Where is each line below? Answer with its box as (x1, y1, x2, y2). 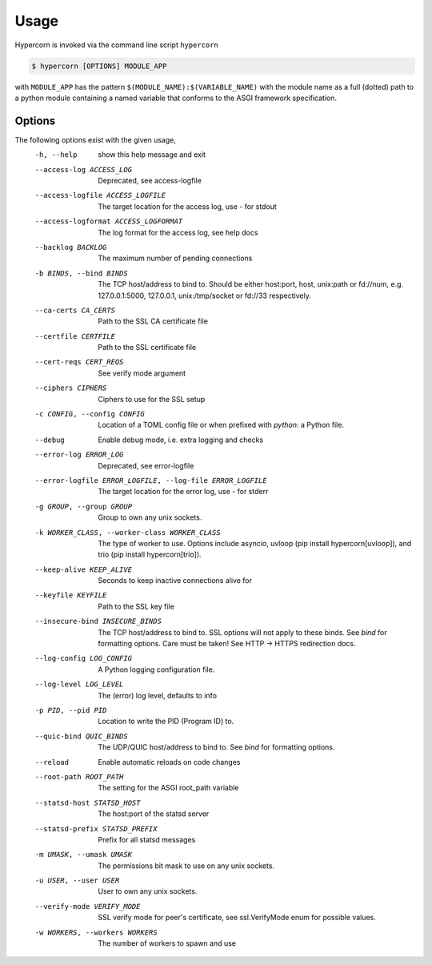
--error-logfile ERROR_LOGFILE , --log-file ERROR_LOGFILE (34, 476, 267, 485)
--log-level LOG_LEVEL (34, 680, 124, 689)
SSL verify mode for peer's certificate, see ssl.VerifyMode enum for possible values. (98, 913, 376, 923)
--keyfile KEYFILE (34, 591, 107, 600)
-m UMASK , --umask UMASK (34, 850, 132, 859)
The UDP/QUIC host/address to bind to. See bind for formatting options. (98, 742, 335, 752)
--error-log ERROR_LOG (34, 450, 124, 460)
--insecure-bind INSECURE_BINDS (34, 617, 162, 626)
